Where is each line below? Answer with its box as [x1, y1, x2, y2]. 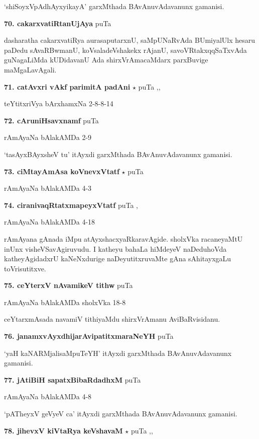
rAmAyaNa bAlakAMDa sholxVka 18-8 [4, 297, 126, 307]
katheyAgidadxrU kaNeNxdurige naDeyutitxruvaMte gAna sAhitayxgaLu [4, 253, 231, 264]
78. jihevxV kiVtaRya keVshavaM [4, 425, 123, 435]
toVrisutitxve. [4, 263, 46, 273]
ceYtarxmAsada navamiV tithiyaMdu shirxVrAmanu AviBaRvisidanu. [4, 314, 220, 324]
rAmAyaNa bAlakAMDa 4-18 [4, 216, 95, 227]
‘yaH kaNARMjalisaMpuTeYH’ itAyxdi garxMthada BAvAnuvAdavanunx [4, 347, 232, 358]
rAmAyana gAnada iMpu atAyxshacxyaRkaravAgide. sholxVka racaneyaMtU [4, 233, 243, 244]
